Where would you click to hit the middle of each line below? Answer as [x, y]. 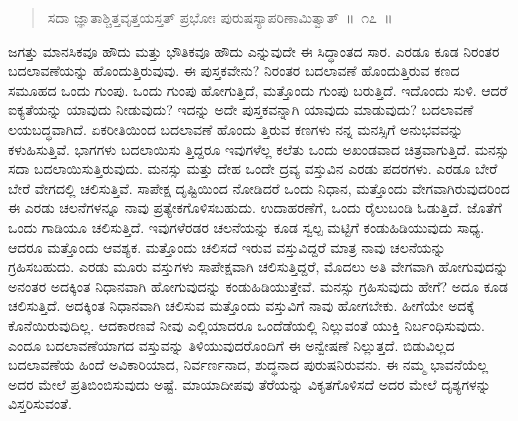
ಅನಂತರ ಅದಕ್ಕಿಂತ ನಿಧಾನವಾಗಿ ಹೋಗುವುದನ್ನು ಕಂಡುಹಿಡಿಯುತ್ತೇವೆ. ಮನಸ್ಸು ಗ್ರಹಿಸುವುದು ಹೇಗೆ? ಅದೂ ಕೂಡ [258, 285]
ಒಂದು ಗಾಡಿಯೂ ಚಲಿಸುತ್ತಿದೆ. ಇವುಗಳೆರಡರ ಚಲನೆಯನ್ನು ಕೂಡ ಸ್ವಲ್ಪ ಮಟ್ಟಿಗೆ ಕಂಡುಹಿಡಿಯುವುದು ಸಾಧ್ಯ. [246, 226]
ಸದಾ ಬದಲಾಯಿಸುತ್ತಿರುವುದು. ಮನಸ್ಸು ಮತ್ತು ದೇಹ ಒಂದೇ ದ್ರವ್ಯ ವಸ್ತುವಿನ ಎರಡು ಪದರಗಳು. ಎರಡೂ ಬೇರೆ [253, 168]
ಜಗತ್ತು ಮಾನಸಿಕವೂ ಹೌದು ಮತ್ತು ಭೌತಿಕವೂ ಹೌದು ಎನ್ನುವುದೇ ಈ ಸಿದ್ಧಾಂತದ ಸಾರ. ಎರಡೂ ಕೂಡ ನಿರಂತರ [254, 50]
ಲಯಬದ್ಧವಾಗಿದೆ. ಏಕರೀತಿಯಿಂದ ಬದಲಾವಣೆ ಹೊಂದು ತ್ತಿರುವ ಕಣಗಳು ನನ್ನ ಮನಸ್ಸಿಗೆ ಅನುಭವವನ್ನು [236, 128]
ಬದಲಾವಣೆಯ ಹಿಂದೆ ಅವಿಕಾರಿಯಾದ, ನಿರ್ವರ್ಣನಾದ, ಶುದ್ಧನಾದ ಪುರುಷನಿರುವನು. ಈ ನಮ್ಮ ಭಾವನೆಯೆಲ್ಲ [248, 364]
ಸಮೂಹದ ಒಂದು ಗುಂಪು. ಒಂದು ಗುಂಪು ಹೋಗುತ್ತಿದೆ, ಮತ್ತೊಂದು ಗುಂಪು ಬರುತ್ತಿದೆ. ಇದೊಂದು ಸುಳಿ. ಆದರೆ [258, 89]
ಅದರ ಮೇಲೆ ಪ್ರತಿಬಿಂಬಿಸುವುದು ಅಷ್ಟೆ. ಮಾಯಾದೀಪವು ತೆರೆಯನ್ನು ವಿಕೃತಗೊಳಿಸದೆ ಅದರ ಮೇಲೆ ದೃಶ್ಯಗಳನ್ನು [249, 383]
